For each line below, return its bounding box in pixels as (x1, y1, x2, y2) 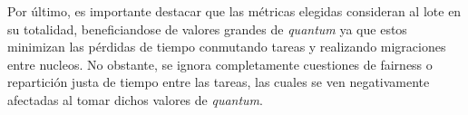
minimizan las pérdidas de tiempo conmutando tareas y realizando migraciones (7, 37, 446, 56)
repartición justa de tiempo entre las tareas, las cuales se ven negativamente (7, 72, 430, 91)
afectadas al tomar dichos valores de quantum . (7, 90, 263, 109)
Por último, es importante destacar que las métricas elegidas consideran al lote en (7, 2, 462, 20)
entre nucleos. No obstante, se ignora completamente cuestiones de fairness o (7, 54, 433, 73)
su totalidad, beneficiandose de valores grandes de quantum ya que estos (7, 19, 407, 38)
